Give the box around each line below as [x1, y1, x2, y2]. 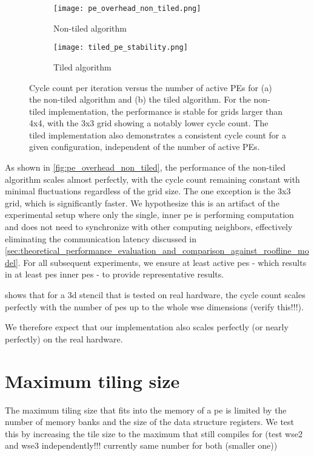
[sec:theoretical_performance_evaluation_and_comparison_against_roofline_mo [5, 244, 309, 257]
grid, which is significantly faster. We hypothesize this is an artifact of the [5, 196, 279, 209]
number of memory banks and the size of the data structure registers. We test [5, 415, 295, 428]
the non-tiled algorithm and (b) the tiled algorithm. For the [29, 93, 251, 106]
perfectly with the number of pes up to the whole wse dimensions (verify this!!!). [5, 300, 304, 313]
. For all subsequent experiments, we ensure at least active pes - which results [18, 256, 307, 268]
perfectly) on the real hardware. [5, 332, 123, 345]
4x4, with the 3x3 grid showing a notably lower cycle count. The [29, 117, 269, 129]
